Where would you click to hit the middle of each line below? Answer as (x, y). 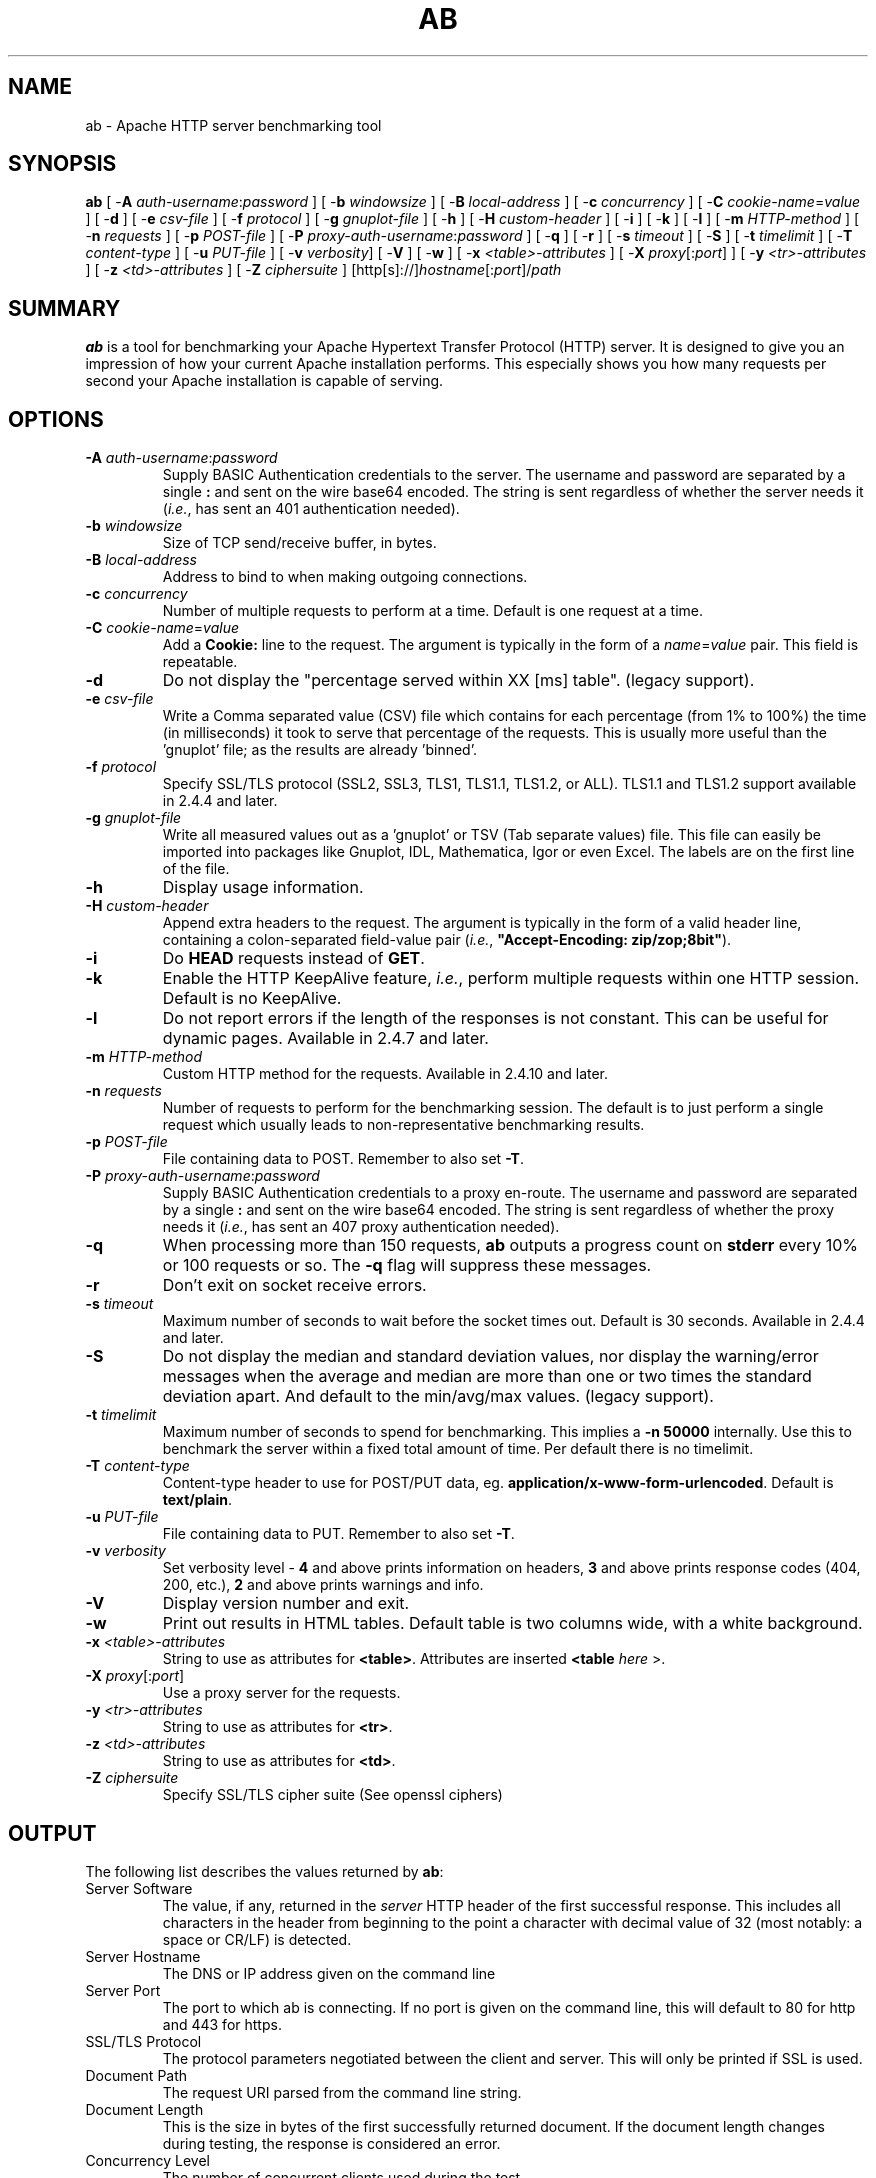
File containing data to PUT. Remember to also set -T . (338, 1534)
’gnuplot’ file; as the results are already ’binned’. (319, 750)
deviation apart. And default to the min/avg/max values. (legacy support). (438, 1396)
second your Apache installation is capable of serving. (264, 381)
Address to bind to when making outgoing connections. (345, 577)
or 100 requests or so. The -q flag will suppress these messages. (407, 1265)
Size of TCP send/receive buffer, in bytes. (299, 543)
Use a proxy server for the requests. (281, 1693)
